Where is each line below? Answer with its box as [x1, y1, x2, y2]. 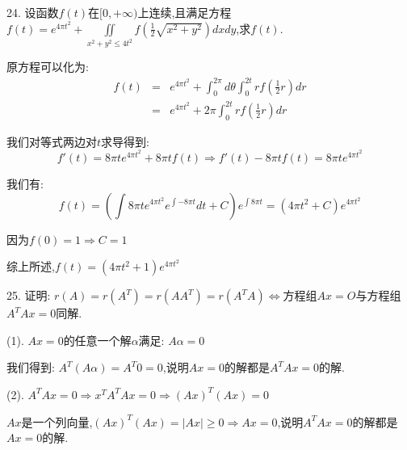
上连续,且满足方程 [137, 4, 232, 20]
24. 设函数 [6, 4, 59, 20]
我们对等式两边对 [6, 132, 97, 149]
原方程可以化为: [6, 58, 89, 75]
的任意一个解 [63, 331, 132, 348]
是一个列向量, [21, 413, 93, 430]
